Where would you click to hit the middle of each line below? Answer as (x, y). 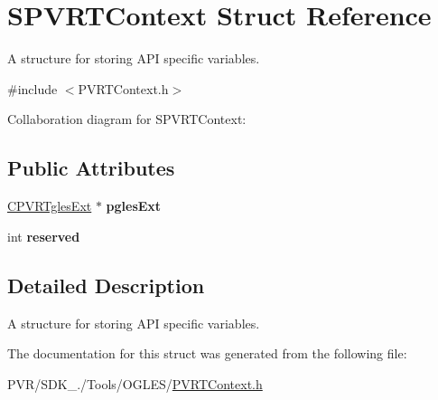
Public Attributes (91, 168)
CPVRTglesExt (50, 206)
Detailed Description (106, 285)
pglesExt (134, 206)
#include (33, 88)
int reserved (44, 236)
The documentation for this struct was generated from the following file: (207, 353)
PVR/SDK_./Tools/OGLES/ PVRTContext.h (135, 383)
